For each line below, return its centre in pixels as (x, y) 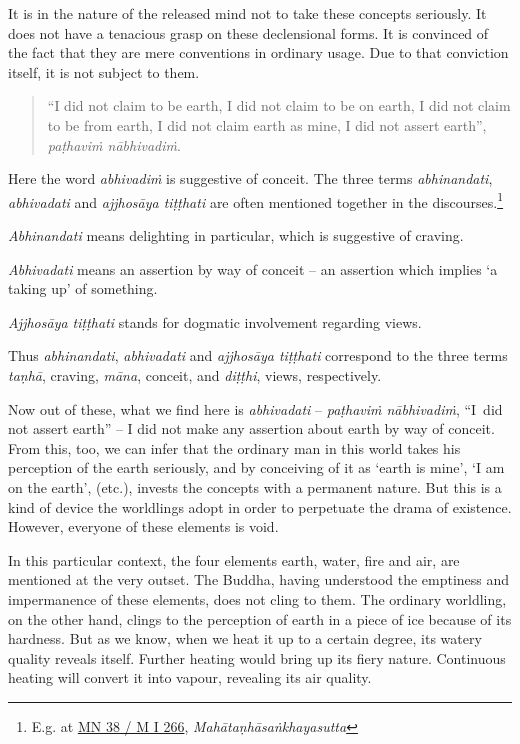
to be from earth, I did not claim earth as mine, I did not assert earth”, (267, 124)
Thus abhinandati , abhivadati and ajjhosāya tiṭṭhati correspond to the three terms (258, 355)
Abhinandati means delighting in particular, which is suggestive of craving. (236, 235)
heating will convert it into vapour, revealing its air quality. (190, 677)
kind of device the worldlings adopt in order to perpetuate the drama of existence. (260, 506)
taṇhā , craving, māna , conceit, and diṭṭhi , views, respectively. (195, 374)
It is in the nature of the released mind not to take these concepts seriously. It (247, 13)
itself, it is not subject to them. (104, 71)
